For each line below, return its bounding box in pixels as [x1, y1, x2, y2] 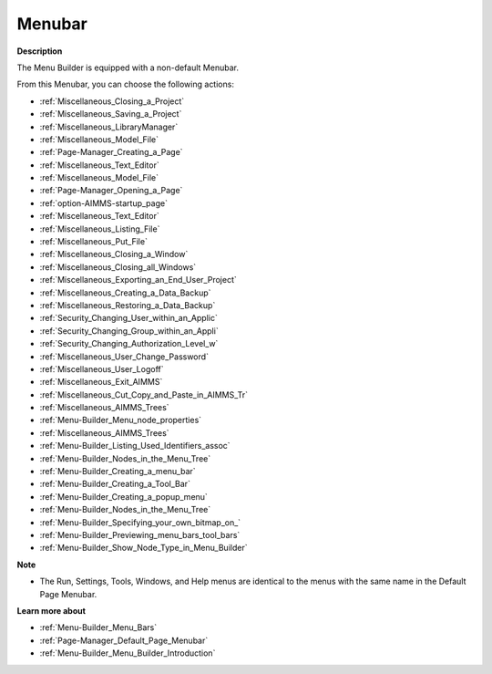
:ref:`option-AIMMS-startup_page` [39, 197, 169, 209]
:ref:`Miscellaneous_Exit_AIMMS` [39, 377, 163, 388]
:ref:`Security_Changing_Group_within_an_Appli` [39, 325, 219, 337]
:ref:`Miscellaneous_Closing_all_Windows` [39, 261, 197, 273]
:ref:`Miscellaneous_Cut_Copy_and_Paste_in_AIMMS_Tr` [39, 389, 249, 400]
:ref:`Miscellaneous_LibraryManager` [39, 121, 179, 132]
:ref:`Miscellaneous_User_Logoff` [39, 363, 164, 374]
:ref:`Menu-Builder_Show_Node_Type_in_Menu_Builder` [39, 543, 248, 554]
